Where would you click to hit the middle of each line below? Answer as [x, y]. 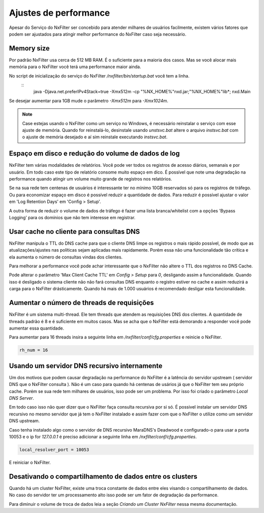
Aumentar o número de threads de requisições [81, 303]
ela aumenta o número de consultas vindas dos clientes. [66, 257]
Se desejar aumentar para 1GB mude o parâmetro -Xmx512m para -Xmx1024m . [89, 101]
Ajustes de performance [59, 13]
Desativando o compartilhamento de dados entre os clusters [103, 476]
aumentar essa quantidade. [37, 328]
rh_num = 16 [34, 350]
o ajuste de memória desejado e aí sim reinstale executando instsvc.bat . [95, 137]
